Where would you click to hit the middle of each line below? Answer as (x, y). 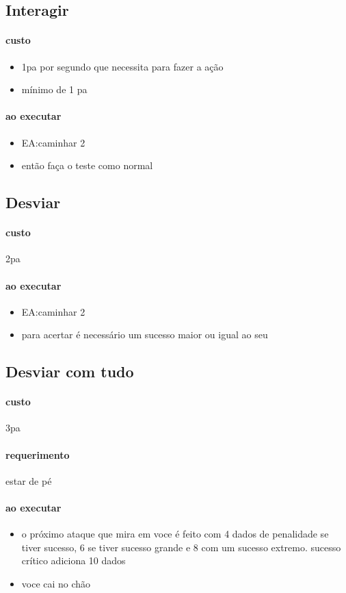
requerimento (38, 454)
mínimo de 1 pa (54, 89)
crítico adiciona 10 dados (74, 560)
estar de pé (29, 480)
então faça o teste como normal (87, 165)
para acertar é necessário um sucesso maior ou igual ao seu (145, 335)
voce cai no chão (56, 584)
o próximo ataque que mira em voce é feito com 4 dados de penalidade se (175, 534)
